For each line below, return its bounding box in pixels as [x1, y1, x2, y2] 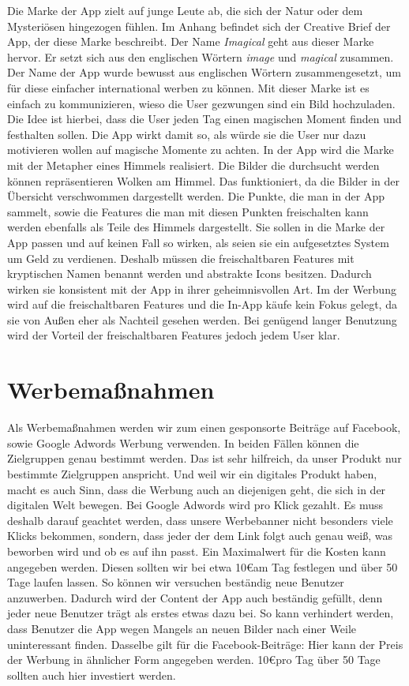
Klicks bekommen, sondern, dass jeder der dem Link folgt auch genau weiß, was [7, 527, 392, 544]
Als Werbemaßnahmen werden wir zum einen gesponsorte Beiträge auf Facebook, [7, 419, 401, 436]
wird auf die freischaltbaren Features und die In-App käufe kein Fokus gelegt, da [7, 296, 397, 313]
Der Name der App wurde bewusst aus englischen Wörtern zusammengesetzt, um [7, 64, 401, 81]
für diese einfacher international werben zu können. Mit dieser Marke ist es [7, 79, 370, 96]
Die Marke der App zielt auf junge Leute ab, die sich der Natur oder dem [7, 2, 363, 18]
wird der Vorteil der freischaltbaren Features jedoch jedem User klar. [7, 327, 340, 343]
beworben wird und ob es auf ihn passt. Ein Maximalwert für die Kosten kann [7, 542, 386, 559]
